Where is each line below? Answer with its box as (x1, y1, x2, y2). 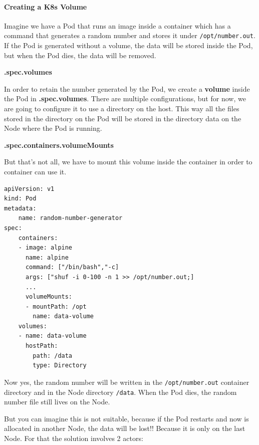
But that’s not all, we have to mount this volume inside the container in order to (4, 156, 252, 167)
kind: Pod (4, 195, 37, 202)
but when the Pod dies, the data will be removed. (4, 50, 156, 60)
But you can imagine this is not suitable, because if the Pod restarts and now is (4, 413, 249, 423)
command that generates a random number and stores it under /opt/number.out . (4, 30, 255, 41)
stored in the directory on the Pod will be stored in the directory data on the (4, 113, 241, 123)
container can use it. (4, 166, 67, 176)
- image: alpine (18, 244, 73, 252)
